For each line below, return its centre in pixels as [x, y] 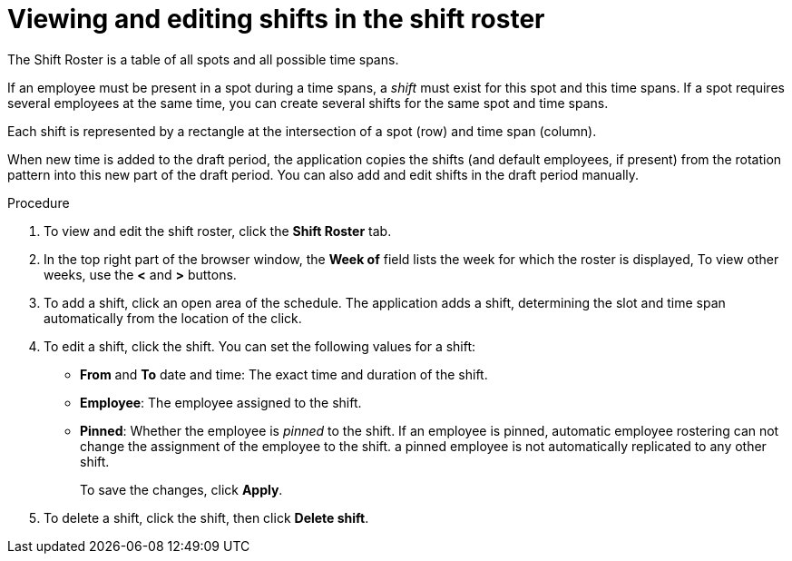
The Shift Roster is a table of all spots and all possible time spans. [203, 59]
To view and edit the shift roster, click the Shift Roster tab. [218, 231]
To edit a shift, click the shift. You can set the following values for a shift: [260, 346]
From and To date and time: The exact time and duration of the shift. [284, 374]
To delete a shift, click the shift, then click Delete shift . [206, 517]
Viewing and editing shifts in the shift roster [276, 19]
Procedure [39, 202]
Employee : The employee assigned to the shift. [221, 402]
